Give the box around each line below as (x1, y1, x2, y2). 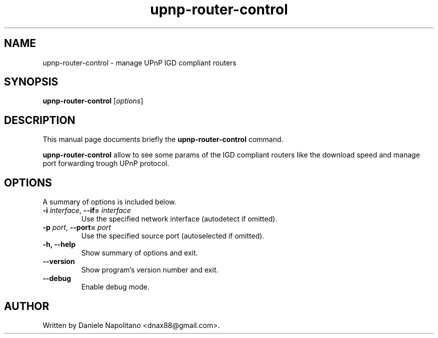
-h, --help (42, 240, 75, 249)
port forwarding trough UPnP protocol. (42, 159, 169, 168)
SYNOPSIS (4, 75, 58, 88)
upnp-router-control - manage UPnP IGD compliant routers (42, 58, 236, 67)
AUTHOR (4, 299, 49, 312)
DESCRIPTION (4, 113, 75, 126)
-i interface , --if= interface (42, 206, 131, 215)
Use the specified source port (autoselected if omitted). (81, 231, 264, 240)
